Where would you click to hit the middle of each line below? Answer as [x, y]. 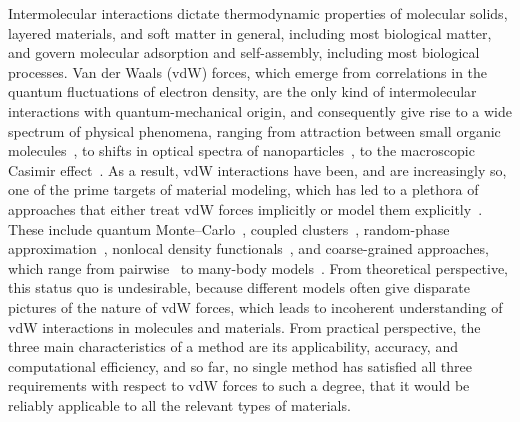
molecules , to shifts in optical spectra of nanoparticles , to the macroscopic [241, 150]
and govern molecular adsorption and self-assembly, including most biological [244, 52]
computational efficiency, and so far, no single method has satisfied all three [240, 365]
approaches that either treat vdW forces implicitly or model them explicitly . [245, 208]
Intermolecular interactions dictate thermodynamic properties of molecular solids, [258, 13]
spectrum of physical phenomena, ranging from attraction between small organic [254, 130]
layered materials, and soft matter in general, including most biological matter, [250, 32]
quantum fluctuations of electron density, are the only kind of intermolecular [242, 91]
